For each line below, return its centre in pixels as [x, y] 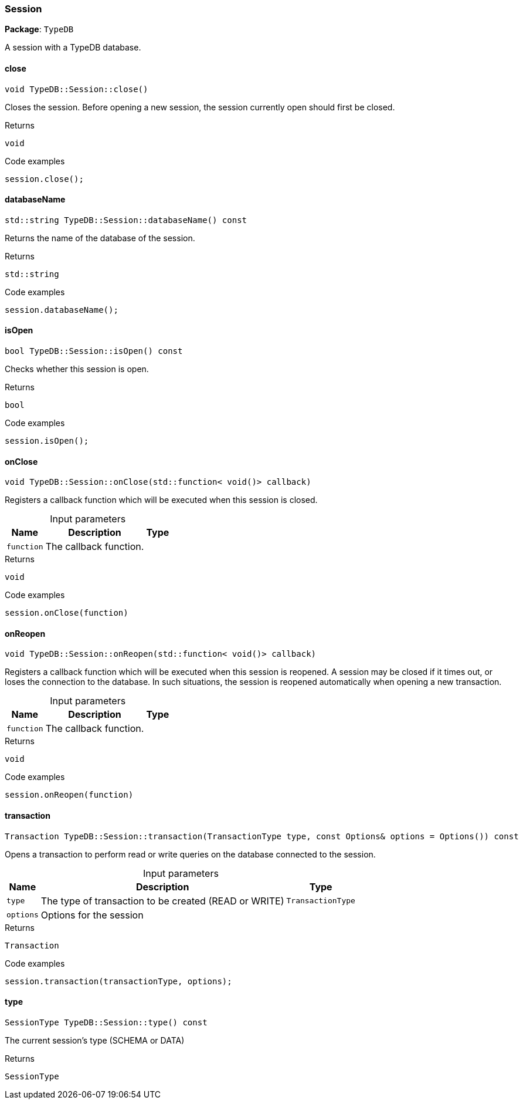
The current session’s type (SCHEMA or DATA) [95, 1040]
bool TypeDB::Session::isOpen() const [94, 351]
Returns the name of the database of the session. [100, 238]
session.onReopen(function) [69, 795]
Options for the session [92, 915]
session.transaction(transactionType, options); [118, 981]
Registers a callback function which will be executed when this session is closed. [161, 500]
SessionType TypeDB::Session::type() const [106, 1022]
